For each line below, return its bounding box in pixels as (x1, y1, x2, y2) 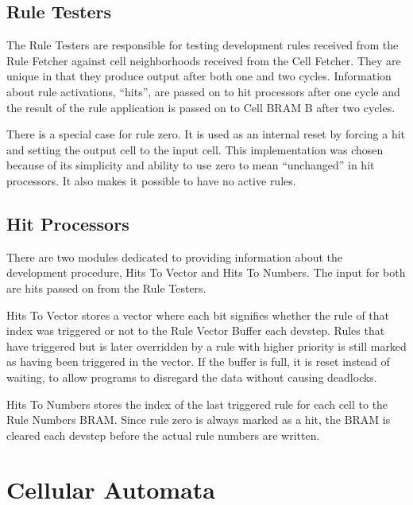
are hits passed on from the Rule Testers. (6, 279, 206, 296)
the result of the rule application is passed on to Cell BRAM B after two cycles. (6, 99, 396, 115)
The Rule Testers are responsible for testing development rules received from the (6, 37, 399, 53)
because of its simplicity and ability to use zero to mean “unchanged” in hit (6, 157, 375, 173)
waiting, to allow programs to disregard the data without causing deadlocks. (6, 368, 377, 385)
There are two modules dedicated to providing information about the (6, 248, 342, 265)
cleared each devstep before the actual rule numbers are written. (6, 426, 320, 443)
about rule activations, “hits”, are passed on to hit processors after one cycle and (6, 83, 400, 99)
